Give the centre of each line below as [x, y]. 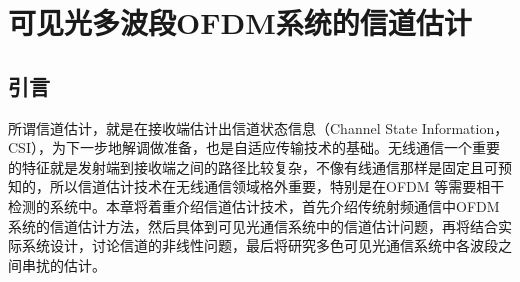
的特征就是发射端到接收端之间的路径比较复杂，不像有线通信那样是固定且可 [253, 166]
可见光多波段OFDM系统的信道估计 [240, 22]
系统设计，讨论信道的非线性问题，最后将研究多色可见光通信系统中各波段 [259, 245]
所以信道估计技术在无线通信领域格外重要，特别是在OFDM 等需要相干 [277, 186]
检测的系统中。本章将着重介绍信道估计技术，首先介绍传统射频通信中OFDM [254, 205]
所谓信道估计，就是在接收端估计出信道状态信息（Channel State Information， [258, 127]
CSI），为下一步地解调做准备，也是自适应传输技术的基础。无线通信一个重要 [254, 147]
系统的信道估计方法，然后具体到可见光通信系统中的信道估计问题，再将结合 [253, 225]
